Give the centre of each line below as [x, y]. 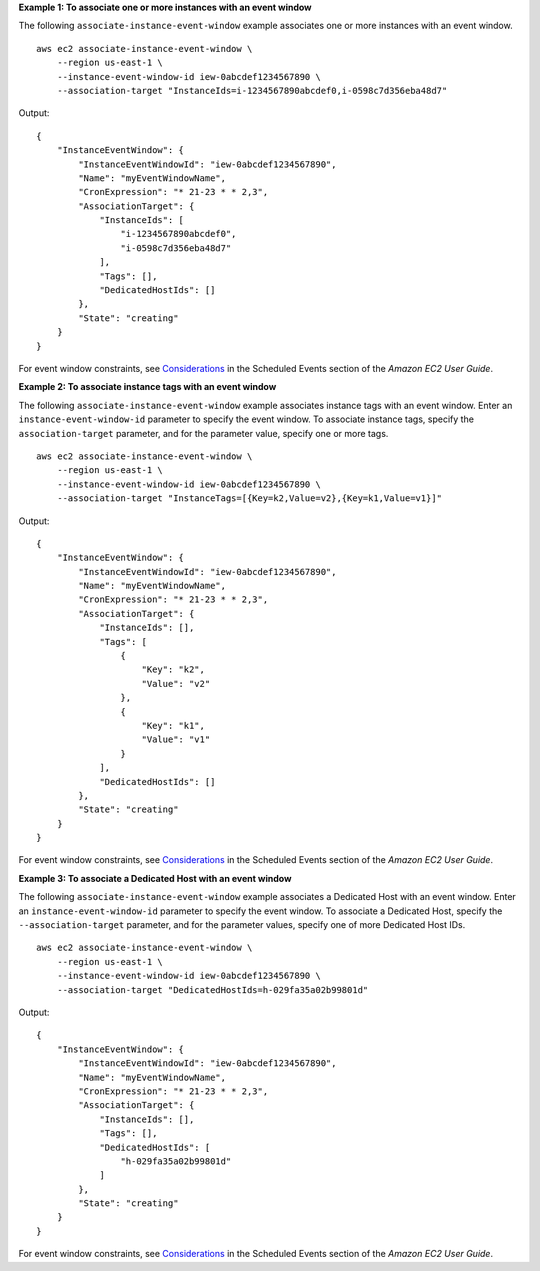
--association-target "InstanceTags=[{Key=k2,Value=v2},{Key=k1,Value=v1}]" [249, 498]
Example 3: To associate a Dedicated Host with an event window [155, 878]
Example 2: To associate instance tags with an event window [147, 387]
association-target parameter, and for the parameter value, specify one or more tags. [203, 433]
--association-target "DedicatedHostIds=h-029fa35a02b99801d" [212, 989]
